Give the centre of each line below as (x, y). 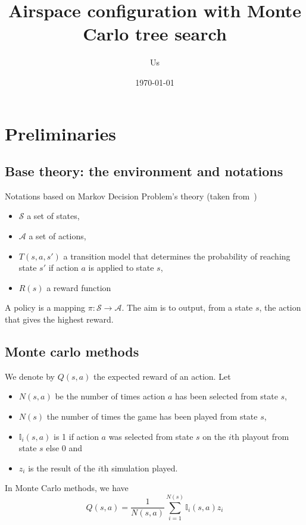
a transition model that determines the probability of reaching (177, 256)
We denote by (30, 376)
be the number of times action (110, 396)
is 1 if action (76, 436)
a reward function (79, 287)
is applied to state (121, 268)
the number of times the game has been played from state (152, 416)
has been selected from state (226, 396)
